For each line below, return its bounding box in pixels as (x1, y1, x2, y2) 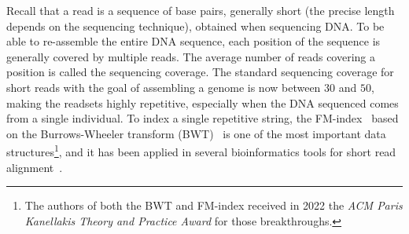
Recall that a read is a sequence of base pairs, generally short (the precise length (6, 2, 395, 18)
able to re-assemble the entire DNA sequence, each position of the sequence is (6, 33, 381, 49)
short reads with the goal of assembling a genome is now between (6, 79, 321, 95)
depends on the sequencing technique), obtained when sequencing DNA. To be (6, 17, 385, 34)
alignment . (6, 159, 63, 175)
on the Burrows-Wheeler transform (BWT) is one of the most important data (6, 125, 386, 141)
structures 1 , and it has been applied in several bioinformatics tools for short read (6, 141, 396, 159)
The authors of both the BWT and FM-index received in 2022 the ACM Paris (24, 197, 403, 214)
